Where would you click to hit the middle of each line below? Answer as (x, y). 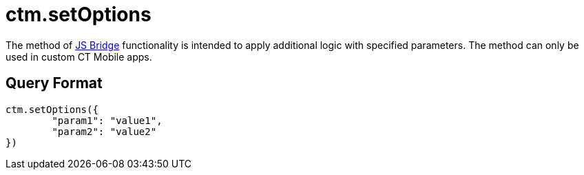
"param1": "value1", (107, 120)
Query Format (54, 83)
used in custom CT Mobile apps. (79, 56)
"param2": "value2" (104, 131)
